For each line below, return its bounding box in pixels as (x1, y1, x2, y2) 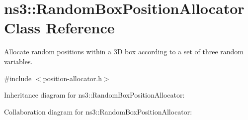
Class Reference (4, 17, 115, 38)
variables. (4, 56, 33, 66)
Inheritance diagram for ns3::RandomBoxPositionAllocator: (4, 90, 185, 100)
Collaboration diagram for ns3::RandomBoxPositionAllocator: (4, 106, 192, 117)
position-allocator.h (43, 73, 102, 83)
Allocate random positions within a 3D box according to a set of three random (4, 46, 244, 57)
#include (4, 73, 32, 83)
